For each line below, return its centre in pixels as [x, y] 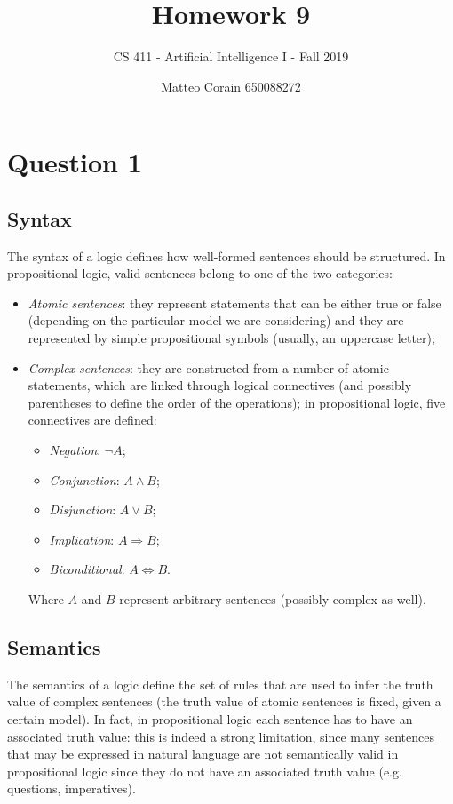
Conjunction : [84, 479]
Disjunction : [83, 509]
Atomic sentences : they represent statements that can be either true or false [234, 302]
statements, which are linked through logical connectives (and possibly [220, 385]
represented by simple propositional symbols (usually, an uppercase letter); [231, 338]
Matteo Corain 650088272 [231, 86]
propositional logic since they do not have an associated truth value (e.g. [205, 771]
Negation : [75, 450]
